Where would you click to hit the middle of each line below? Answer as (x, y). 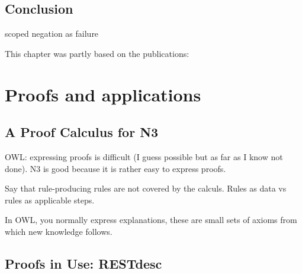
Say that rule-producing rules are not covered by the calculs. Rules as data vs (146, 188)
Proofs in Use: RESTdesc (83, 263)
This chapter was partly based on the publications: (97, 53)
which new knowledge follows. (59, 231)
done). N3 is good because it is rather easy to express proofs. (115, 168)
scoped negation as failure (52, 34)
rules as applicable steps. (50, 200)
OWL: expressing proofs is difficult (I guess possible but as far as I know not (144, 156)
